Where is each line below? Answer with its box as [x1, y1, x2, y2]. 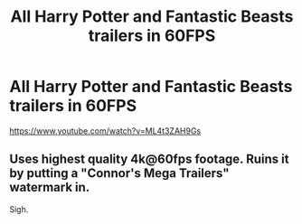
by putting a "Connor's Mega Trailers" [9, 165, 230, 182]
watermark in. [9, 180, 90, 195]
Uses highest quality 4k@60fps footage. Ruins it [9, 152, 289, 167]
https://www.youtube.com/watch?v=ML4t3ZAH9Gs [9, 125, 202, 136]
